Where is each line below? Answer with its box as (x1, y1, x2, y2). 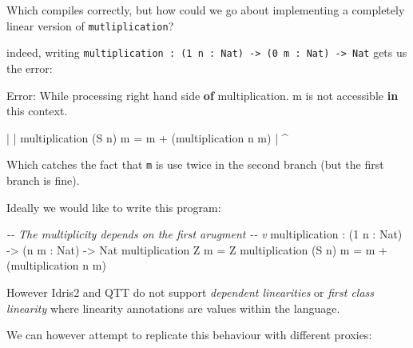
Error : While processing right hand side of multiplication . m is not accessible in (6, 86, 399, 103)
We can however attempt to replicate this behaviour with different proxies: (6, 326, 372, 343)
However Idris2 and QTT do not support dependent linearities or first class (6, 283, 375, 300)
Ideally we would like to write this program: (6, 198, 221, 215)
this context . (6, 102, 68, 119)
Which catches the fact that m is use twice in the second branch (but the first (6, 156, 384, 173)
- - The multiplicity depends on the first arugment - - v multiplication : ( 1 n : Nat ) (6, 226, 403, 242)
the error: (6, 59, 53, 76)
